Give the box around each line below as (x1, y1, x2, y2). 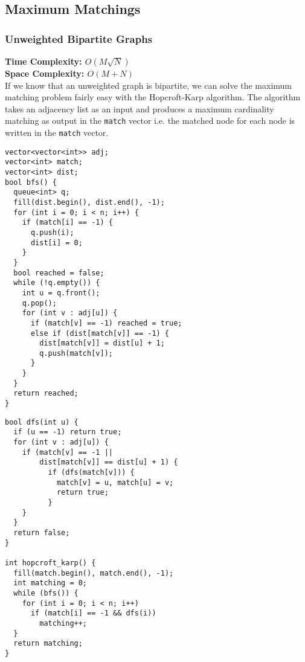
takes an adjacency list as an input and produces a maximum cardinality (5, 102, 274, 115)
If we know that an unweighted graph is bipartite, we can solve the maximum (5, 79, 292, 91)
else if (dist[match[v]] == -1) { (30, 329, 170, 338)
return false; (13, 528, 70, 537)
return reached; (13, 389, 79, 398)
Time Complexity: (5, 55, 82, 67)
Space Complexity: (5, 67, 85, 79)
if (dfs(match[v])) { (48, 468, 135, 477)
